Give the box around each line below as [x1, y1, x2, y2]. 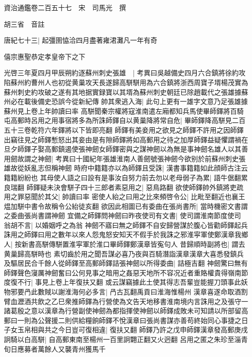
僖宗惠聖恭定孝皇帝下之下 [4, 51, 85, 61]
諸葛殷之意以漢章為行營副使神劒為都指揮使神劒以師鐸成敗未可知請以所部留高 [4, 306, 248, 316]
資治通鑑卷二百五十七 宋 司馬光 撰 [4, 2, 126, 12]
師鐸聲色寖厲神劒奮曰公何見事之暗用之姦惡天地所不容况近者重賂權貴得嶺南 [4, 267, 241, 277]
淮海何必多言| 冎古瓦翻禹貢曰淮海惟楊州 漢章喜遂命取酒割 [64, 287, 248, 297]
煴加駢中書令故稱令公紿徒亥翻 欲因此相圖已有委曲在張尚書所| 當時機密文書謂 [4, 201, 248, 211]
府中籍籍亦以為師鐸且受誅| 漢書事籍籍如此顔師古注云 [80, 163, 248, 173]
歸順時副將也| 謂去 [187, 239, 245, 249]
